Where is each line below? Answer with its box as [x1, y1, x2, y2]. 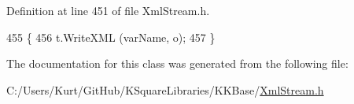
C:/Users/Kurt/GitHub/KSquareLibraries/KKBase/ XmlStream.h [6, 81, 324, 98]
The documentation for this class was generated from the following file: [6, 55, 348, 72]
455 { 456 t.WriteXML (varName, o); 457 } [6, 28, 216, 45]
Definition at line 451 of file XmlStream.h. [6, 2, 210, 18]
